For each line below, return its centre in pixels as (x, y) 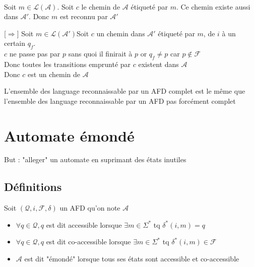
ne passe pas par (35, 54)
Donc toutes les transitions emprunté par (68, 64)
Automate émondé (69, 135)
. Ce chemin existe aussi (213, 6)
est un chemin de (54, 74)
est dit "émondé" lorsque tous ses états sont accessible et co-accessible (132, 259)
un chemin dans (121, 33)
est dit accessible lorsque (84, 224)
